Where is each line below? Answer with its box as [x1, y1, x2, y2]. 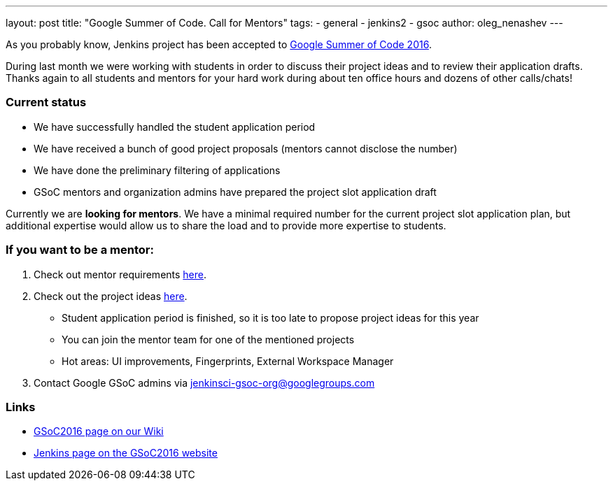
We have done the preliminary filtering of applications [34, 164, 281, 176]
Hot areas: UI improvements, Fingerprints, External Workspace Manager [62, 355, 394, 367]
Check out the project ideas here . [34, 290, 188, 302]
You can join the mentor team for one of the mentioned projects [62, 333, 355, 345]
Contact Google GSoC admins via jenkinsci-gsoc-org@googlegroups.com [34, 376, 375, 389]
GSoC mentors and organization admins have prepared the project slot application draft [34, 185, 437, 198]
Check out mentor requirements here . [34, 268, 207, 280]
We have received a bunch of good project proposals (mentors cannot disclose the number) [34, 142, 458, 155]
